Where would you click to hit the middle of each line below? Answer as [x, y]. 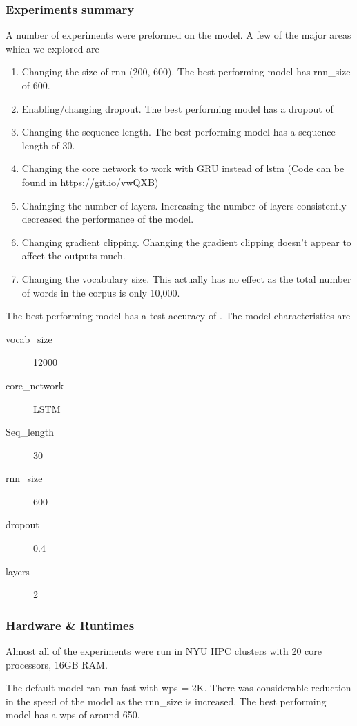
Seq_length [30, 432]
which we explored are [52, 48]
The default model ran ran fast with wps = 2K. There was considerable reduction [178, 688]
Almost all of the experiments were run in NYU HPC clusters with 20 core [164, 651]
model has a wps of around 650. [73, 715]
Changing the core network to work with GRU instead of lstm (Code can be [183, 168]
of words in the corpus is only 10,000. [101, 292]
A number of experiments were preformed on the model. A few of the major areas [178, 35]
